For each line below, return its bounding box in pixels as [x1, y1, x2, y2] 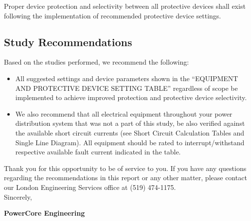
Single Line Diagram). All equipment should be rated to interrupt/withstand [15, 137, 245, 147]
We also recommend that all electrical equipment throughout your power [15, 108, 233, 119]
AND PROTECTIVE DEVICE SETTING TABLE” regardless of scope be [15, 83, 238, 93]
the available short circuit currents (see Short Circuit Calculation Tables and [15, 127, 245, 137]
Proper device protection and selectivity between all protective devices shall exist [4, 1, 246, 11]
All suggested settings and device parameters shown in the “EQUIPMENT [15, 73, 238, 83]
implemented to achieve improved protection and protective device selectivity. [15, 92, 247, 102]
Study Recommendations [4, 34, 132, 49]
